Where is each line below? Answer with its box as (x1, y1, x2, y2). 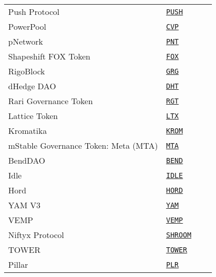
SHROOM (166, 230, 191, 239)
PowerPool (8, 21, 46, 32)
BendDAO (8, 154, 46, 166)
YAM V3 (8, 199, 41, 211)
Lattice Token (8, 110, 58, 122)
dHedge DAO (8, 80, 56, 92)
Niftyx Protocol (8, 229, 64, 241)
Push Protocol (8, 6, 60, 17)
